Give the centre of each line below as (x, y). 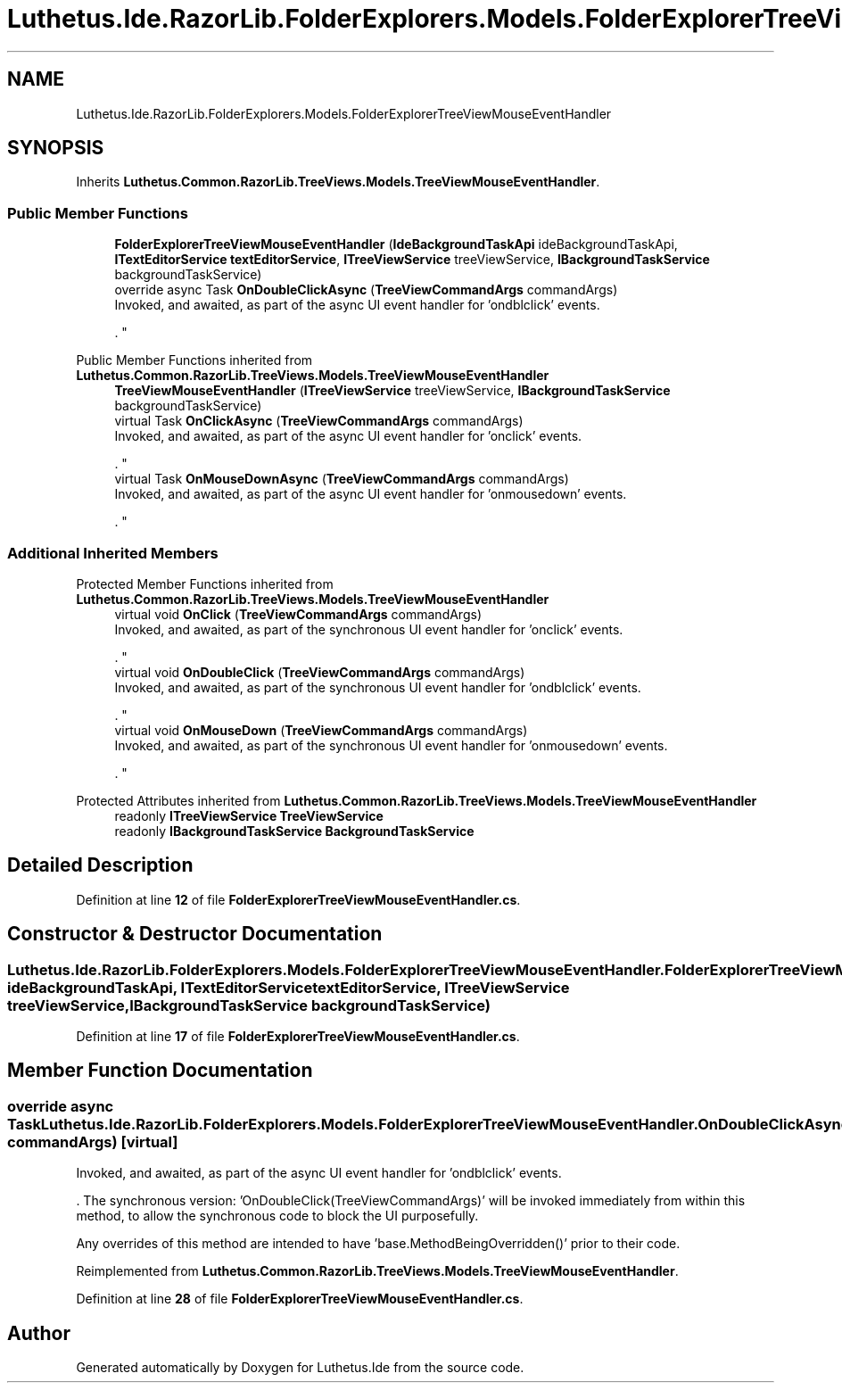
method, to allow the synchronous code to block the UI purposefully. (277, 1216)
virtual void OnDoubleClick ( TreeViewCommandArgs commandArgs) (320, 672)
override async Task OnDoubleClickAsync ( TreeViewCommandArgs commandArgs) (366, 290)
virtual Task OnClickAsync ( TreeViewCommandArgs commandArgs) (319, 421)
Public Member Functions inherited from (194, 360)
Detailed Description (100, 865)
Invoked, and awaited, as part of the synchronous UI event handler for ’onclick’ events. (369, 629)
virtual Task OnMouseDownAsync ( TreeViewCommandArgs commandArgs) (342, 479)
